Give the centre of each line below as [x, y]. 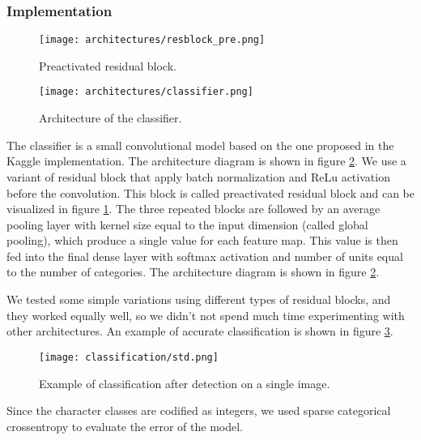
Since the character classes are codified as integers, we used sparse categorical [199, 410]
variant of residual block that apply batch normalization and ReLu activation [198, 176]
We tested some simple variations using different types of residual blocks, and [199, 299]
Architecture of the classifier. [111, 118]
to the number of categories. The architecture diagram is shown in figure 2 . [193, 272]
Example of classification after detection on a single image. [185, 383]
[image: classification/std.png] [129, 357]
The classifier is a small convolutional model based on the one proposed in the [200, 145]
